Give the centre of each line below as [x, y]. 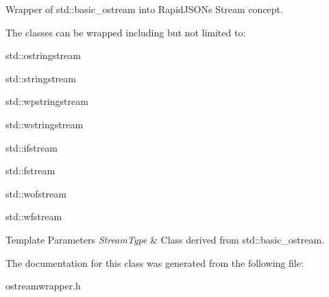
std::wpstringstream [47, 101]
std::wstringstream [45, 124]
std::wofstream [36, 193]
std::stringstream [41, 78]
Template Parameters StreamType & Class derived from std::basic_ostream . [165, 239]
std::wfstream [34, 216]
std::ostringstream [43, 55]
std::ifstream [32, 147]
